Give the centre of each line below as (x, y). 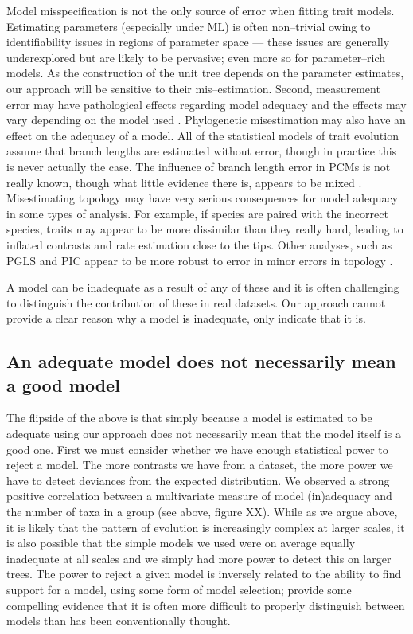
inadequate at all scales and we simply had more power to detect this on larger (199, 558)
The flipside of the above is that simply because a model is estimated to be (189, 418)
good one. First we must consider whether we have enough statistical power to (197, 449)
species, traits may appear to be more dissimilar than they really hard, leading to (205, 229)
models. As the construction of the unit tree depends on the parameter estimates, (205, 73)
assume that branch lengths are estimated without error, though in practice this (202, 151)
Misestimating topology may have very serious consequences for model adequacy (203, 198)
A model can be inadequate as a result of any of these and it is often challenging (203, 287)
